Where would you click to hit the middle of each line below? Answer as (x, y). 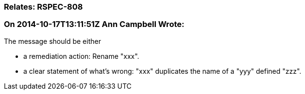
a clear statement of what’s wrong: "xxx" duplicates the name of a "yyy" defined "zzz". (162, 71)
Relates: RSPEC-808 (43, 7)
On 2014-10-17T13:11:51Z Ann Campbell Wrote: (94, 24)
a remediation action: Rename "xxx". (81, 56)
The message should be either (52, 41)
